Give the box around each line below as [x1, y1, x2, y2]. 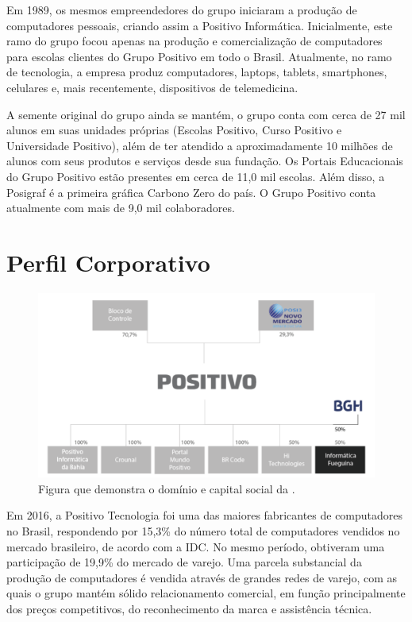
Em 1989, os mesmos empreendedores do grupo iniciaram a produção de [6, 2, 357, 17]
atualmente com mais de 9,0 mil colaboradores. [6, 199, 235, 216]
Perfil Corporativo [6, 245, 210, 278]
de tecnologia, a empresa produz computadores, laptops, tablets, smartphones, [6, 64, 387, 80]
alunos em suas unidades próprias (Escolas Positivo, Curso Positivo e [6, 122, 342, 138]
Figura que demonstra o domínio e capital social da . [38, 480, 295, 496]
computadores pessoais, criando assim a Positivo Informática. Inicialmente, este [6, 17, 393, 33]
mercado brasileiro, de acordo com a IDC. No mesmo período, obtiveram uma [6, 538, 385, 554]
